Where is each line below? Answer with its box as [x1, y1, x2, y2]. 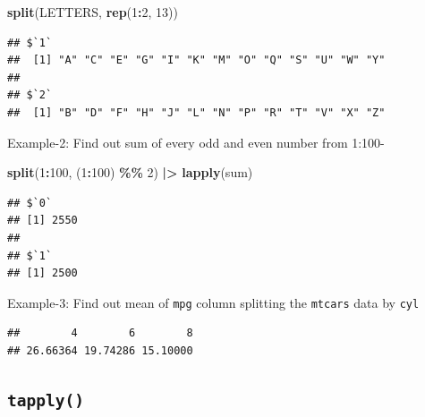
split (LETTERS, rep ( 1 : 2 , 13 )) [7, 3, 178, 21]
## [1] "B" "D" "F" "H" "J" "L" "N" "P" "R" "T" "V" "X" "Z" [7, 106, 386, 119]
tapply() [7, 390, 84, 410]
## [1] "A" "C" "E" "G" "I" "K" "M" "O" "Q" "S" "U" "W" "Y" [7, 54, 386, 67]
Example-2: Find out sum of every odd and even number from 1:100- [7, 132, 385, 151]
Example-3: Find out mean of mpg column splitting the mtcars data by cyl [7, 293, 420, 311]
